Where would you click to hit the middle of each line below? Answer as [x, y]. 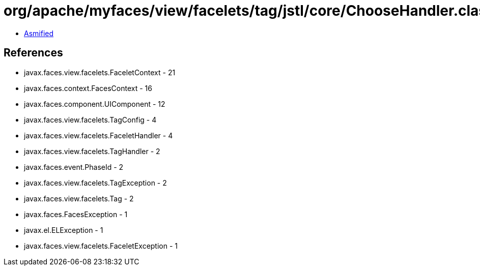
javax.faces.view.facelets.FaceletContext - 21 [100, 72]
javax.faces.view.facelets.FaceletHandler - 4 [98, 135]
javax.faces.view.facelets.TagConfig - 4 [90, 119]
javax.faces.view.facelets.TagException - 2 [95, 183]
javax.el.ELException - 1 [64, 230]
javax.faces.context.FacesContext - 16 [88, 88]
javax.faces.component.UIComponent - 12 [95, 104]
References [33, 53]
